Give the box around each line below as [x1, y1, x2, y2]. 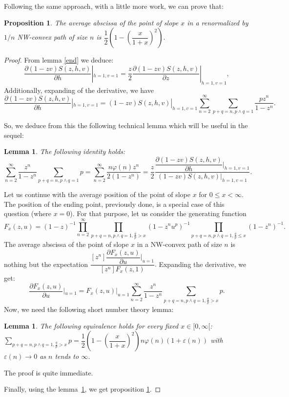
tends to [55, 351, 79, 361]
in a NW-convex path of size [137, 239, 222, 249]
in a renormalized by [187, 17, 248, 27]
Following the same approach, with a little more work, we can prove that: [4, 1, 224, 11]
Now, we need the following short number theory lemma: [4, 304, 174, 314]
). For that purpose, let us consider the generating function [70, 208, 247, 219]
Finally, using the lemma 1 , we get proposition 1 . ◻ [4, 384, 161, 394]
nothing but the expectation [4, 259, 88, 269]
